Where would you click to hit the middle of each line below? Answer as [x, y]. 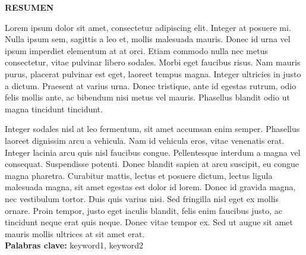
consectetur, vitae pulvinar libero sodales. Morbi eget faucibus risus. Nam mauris [153, 62]
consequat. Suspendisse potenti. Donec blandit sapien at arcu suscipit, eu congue [152, 164]
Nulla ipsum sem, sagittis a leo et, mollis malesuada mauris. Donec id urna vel [148, 39]
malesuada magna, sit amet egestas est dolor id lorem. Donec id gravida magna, [150, 187]
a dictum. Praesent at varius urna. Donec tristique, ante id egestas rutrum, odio [151, 85]
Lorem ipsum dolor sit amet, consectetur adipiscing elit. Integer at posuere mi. [148, 27]
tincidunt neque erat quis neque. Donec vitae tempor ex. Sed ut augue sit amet [149, 222]
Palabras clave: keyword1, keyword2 [74, 245]
